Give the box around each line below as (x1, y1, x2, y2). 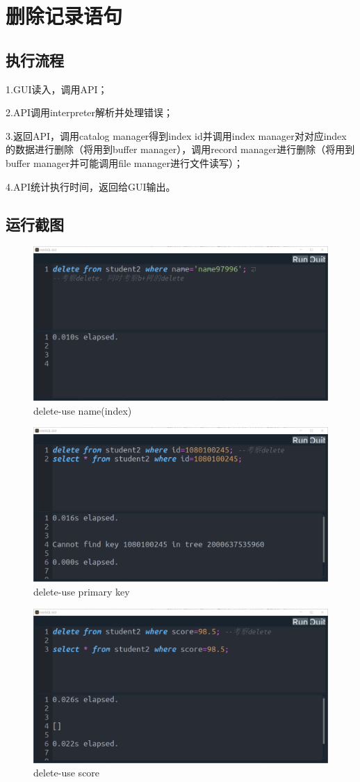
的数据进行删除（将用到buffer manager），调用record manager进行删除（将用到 (6, 142, 355, 157)
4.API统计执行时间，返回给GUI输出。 (6, 179, 176, 193)
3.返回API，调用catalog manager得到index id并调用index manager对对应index (6, 128, 347, 143)
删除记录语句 (6, 1, 123, 30)
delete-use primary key (33, 584, 130, 598)
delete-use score (33, 765, 100, 780)
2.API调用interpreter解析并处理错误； (6, 105, 174, 120)
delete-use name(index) (33, 403, 132, 417)
